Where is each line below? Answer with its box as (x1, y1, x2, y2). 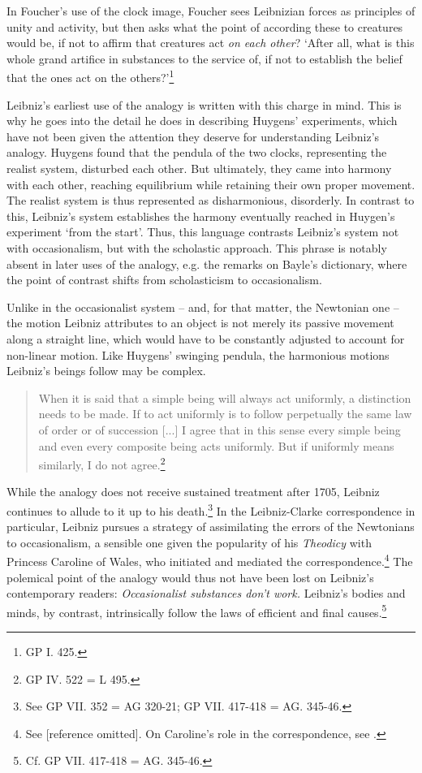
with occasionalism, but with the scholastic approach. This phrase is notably (6, 239, 387, 256)
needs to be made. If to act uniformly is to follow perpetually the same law (38, 405, 412, 422)
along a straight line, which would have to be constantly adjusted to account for (6, 330, 405, 347)
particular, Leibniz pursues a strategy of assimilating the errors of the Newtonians (6, 518, 415, 535)
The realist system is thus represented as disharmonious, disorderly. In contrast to (6, 192, 415, 209)
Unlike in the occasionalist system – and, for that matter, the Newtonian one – (6, 298, 399, 315)
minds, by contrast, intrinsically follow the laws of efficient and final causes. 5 (6, 601, 387, 620)
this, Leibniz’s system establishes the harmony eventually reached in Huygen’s (6, 207, 395, 224)
